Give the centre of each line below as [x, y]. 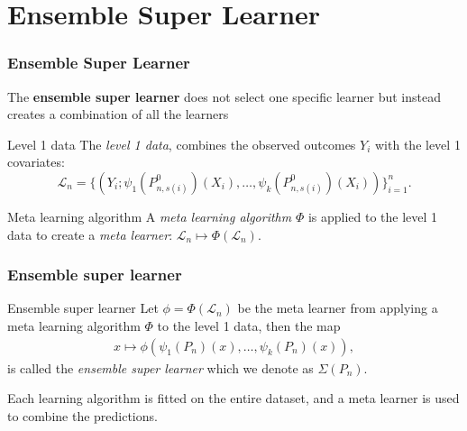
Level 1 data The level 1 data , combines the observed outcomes [182, 144]
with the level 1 [418, 144]
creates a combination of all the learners [118, 114]
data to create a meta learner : [90, 234]
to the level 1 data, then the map [249, 325]
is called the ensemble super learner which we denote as [160, 367]
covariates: [36, 162]
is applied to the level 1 [373, 216]
